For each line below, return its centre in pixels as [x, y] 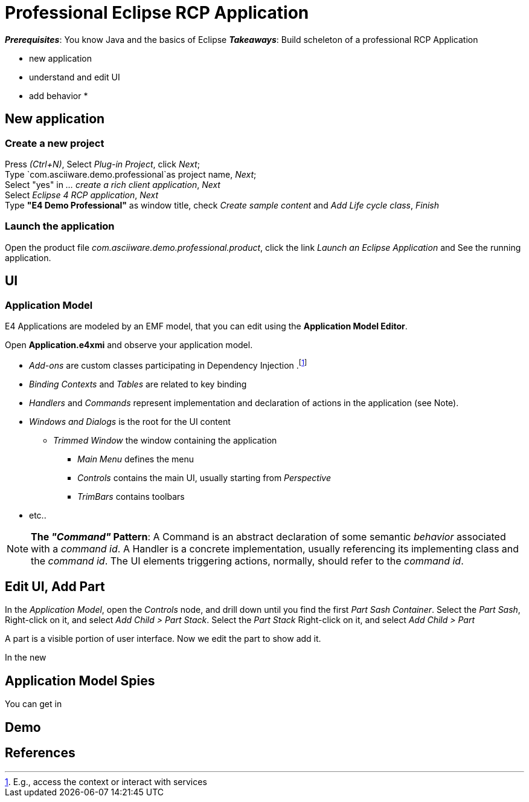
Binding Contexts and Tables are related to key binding [138, 384]
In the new [26, 658]
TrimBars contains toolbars [131, 496]
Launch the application [60, 226]
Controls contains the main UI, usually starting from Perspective [204, 477]
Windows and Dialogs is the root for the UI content [130, 421]
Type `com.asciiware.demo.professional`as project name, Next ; [131, 174]
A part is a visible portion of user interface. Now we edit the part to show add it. [163, 639]
